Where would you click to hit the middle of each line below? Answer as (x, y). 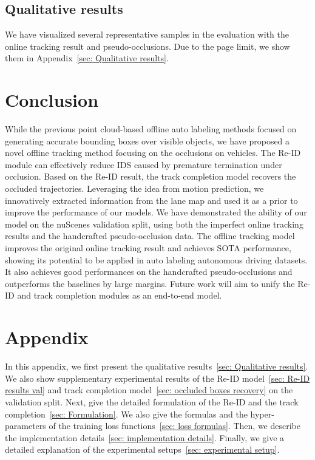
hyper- (262, 414)
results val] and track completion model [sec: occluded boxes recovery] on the (149, 390)
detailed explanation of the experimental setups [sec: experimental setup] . (142, 449)
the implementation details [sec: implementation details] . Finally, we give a (145, 437)
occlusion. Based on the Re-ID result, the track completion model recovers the (151, 176)
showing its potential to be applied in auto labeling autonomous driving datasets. (156, 259)
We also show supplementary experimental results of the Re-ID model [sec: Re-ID (157, 378)
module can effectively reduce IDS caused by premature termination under (144, 164)
